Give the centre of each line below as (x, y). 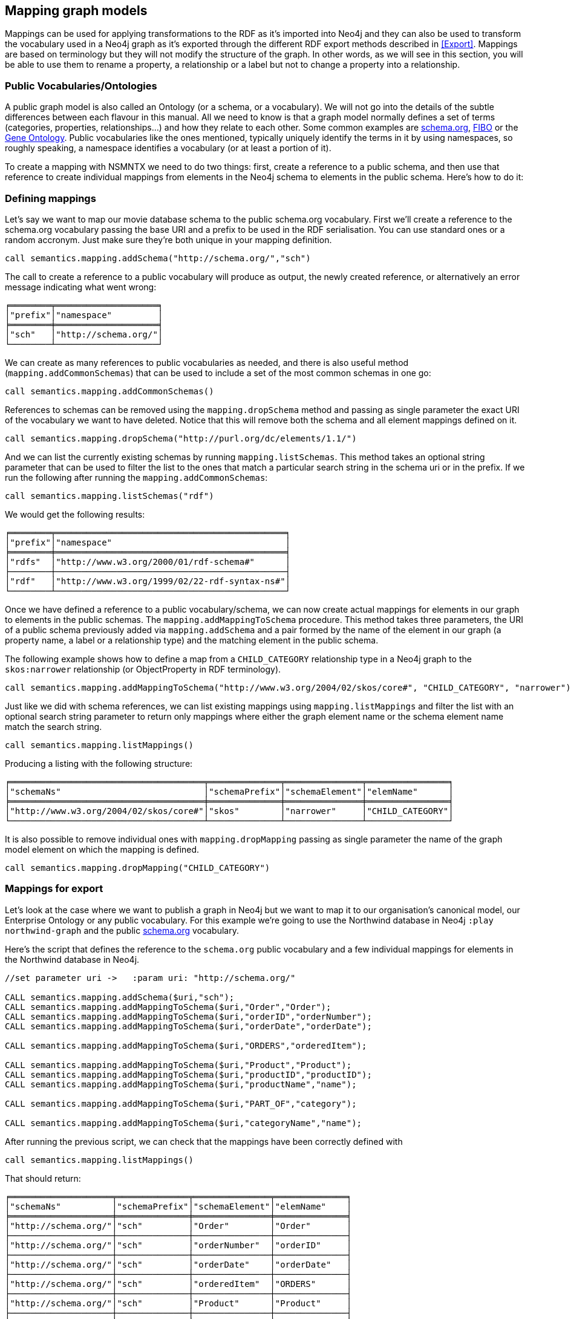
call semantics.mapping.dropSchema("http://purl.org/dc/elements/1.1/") (181, 438)
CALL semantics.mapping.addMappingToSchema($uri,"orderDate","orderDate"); (188, 1026)
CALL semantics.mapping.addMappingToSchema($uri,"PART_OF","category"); (181, 1103)
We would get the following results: (75, 514)
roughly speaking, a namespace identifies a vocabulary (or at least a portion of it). (168, 148)
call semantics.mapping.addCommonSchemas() (109, 391)
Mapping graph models (76, 11)
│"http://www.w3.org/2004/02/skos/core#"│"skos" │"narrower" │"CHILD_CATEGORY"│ (229, 811)
